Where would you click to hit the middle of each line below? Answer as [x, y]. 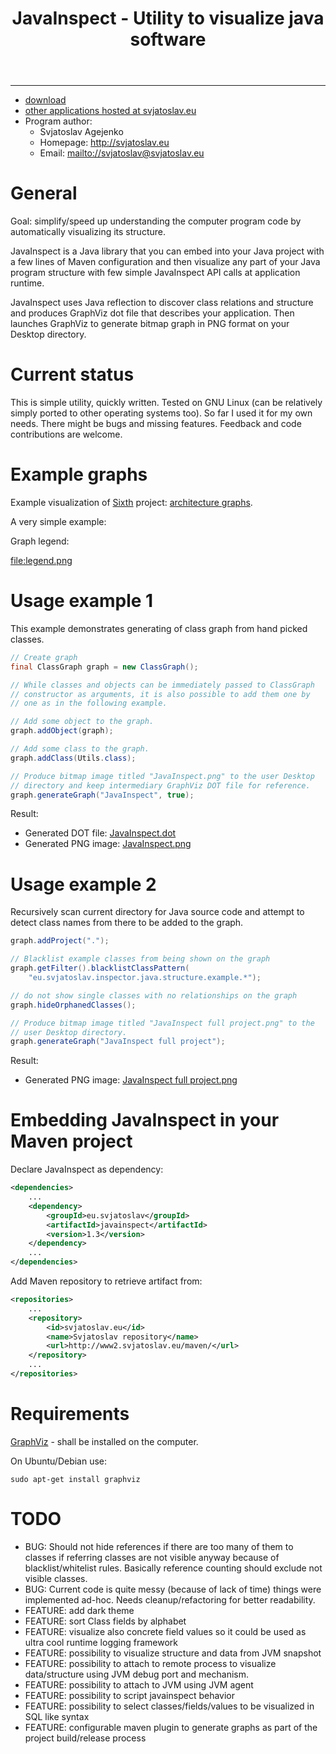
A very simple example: [58, 521]
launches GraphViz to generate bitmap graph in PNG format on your [150, 324]
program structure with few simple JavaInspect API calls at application [155, 273]
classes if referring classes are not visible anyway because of [152, 1557]
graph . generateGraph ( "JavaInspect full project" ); [118, 1042]
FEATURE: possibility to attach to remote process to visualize [150, 1663]
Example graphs [79, 474]
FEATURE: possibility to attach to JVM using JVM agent [139, 1684]
